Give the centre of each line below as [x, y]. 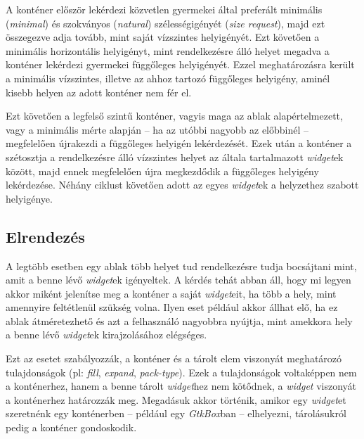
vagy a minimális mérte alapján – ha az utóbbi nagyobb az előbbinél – [157, 129]
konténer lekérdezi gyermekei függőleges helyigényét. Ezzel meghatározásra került [180, 64]
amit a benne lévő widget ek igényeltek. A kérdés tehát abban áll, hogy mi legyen [178, 280]
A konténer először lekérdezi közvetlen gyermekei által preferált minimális [164, 9]
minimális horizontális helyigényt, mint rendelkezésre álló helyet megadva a [168, 50]
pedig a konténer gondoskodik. [71, 427]
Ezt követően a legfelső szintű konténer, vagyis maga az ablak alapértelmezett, [174, 116]
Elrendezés [45, 236]
